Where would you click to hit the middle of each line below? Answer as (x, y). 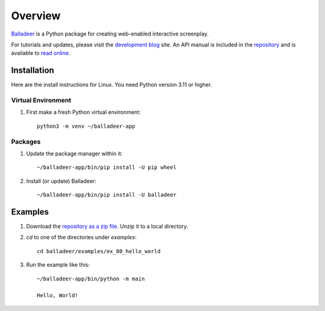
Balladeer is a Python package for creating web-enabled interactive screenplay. (110, 34)
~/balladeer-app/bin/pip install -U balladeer (107, 195)
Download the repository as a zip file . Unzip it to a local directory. (107, 226)
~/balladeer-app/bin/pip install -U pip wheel (107, 168)
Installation (32, 70)
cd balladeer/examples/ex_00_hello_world (99, 251)
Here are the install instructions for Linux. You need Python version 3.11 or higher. (112, 85)
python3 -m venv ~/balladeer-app (86, 126)
